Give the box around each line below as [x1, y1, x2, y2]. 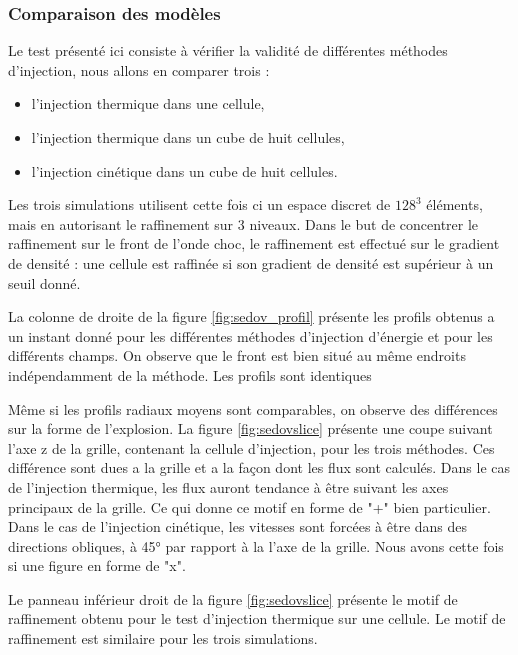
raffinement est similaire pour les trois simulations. [8, 628, 318, 649]
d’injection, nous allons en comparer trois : [8, 59, 270, 80]
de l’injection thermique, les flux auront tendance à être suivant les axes [8, 476, 449, 497]
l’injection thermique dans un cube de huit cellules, [31, 127, 345, 147]
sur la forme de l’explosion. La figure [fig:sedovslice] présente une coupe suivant [8, 418, 493, 439]
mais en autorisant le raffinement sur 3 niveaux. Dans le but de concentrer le [8, 213, 479, 234]
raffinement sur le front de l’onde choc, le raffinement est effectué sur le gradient [8, 233, 500, 254]
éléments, [426, 194, 483, 215]
